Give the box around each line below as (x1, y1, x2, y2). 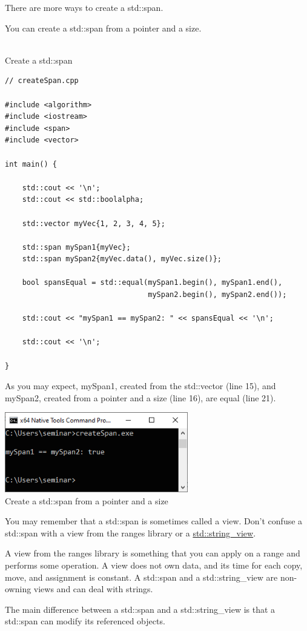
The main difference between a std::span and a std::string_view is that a (5, 603, 276, 615)
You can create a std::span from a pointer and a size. (5, 21, 202, 34)
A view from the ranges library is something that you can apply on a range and (5, 547, 300, 559)
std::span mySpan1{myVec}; (22, 242, 131, 252)
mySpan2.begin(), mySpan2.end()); (148, 290, 287, 299)
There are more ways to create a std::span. (5, 1, 163, 13)
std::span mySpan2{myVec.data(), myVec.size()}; (22, 255, 222, 264)
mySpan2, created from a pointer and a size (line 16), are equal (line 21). (5, 391, 276, 404)
